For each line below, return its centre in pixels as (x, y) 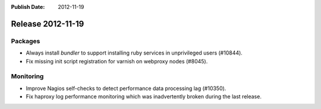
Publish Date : (28, 7)
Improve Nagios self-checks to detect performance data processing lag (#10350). (126, 88)
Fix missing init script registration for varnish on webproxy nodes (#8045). (117, 61)
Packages (26, 41)
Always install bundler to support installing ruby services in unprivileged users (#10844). (134, 53)
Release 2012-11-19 (48, 24)
